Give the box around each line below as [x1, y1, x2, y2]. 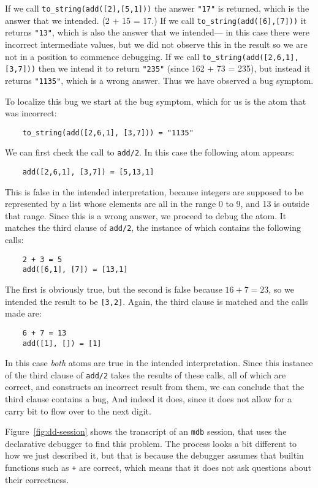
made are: [5, 307, 42, 320]
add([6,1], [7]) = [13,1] [22, 265, 128, 274]
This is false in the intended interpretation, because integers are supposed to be [5, 185, 304, 198]
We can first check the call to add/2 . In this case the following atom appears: [5, 146, 295, 159]
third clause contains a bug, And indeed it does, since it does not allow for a [5, 392, 292, 405]
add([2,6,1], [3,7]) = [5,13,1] [22, 168, 154, 177]
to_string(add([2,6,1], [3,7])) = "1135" [22, 128, 194, 137]
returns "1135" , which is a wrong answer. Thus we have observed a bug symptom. [5, 73, 314, 86]
